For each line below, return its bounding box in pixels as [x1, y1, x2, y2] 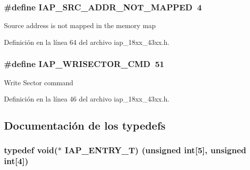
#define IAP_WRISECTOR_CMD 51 [4, 58, 164, 70]
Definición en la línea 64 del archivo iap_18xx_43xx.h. [4, 36, 170, 47]
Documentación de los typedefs [4, 118, 166, 133]
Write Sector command [4, 77, 73, 87]
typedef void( [4, 143, 58, 156]
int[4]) [4, 155, 29, 167]
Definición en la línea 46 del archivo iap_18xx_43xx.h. [4, 94, 170, 104]
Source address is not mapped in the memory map [4, 20, 156, 31]
